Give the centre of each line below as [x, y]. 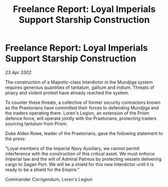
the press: [16, 138]
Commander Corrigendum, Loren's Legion [49, 179]
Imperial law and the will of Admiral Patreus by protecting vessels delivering [83, 159]
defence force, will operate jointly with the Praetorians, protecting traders [81, 118]
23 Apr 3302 [18, 72]
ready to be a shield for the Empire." [42, 169]
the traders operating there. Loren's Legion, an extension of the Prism [77, 113]
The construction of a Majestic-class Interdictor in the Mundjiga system [79, 82]
